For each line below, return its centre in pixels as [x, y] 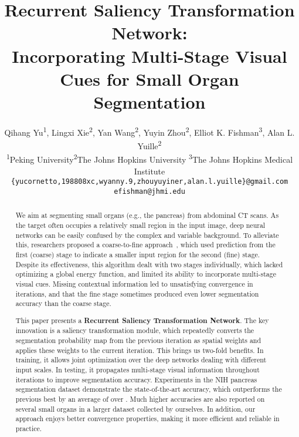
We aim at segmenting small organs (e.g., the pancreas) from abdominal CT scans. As [147, 215]
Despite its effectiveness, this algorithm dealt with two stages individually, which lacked [149, 264]
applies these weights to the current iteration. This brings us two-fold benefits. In [140, 350]
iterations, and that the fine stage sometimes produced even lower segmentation [137, 293]
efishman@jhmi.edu [149, 191]
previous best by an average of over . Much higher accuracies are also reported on [140, 399]
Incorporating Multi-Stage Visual [149, 56]
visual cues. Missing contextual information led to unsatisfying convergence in [134, 283]
